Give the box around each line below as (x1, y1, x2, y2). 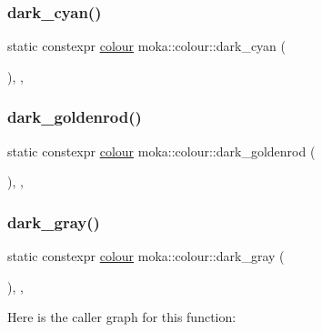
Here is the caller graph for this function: (7, 307, 236, 327)
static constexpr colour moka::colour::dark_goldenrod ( (7, 141, 316, 160)
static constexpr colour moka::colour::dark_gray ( (7, 246, 285, 266)
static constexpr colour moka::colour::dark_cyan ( (7, 36, 287, 55)
